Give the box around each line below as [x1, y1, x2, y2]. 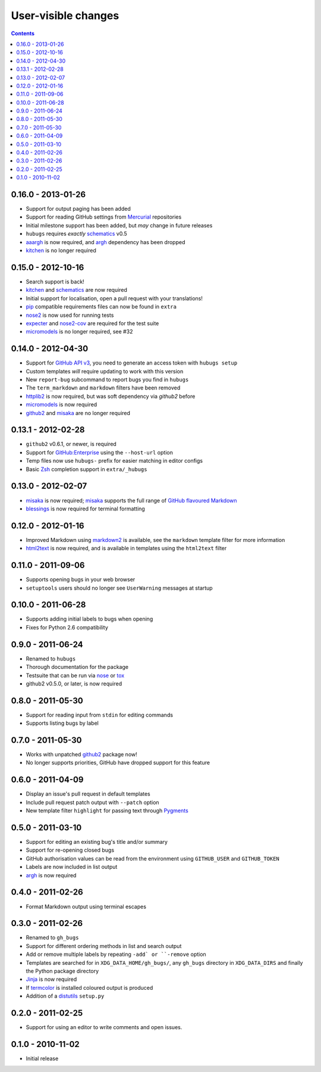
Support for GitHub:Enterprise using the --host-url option [26, 448, 174, 456]
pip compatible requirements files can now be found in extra [26, 303, 177, 310]
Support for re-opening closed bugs [26, 846, 115, 854]
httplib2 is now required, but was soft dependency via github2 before [26, 392, 196, 400]
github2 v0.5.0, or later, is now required [26, 680, 122, 687]
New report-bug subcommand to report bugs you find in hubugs [26, 376, 189, 383]
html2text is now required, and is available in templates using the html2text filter [26, 545, 227, 552]
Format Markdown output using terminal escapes [26, 903, 147, 910]
